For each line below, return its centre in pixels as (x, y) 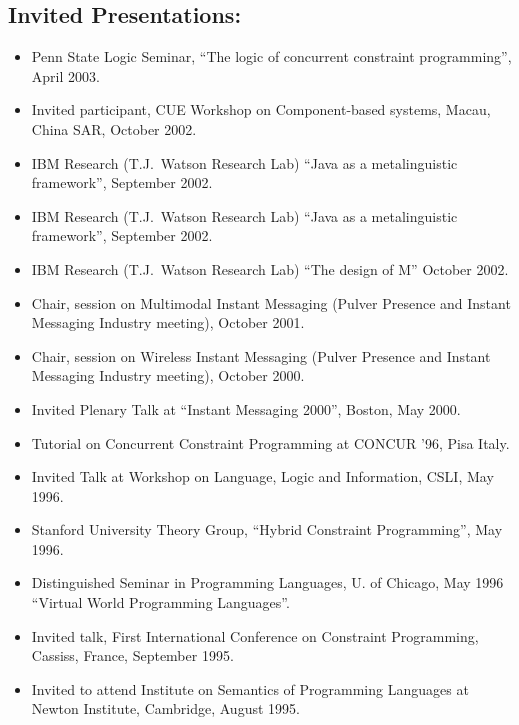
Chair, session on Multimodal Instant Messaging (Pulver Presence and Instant (271, 302)
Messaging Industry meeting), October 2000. (168, 375)
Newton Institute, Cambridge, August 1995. (165, 708)
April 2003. (65, 75)
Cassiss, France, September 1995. (132, 655)
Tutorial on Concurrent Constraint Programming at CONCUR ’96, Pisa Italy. (270, 442)
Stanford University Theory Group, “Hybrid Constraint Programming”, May (267, 529)
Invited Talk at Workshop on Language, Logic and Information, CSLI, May (262, 476)
